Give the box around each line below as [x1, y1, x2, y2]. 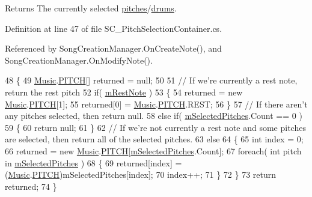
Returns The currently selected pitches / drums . [5, 2, 177, 14]
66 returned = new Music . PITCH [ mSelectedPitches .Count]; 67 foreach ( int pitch [5, 144, 302, 157]
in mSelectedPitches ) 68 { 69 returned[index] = [5, 156, 182, 169]
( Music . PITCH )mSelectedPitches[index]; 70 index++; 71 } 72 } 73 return [5, 168, 277, 181]
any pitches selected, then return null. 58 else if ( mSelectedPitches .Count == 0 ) [5, 109, 302, 122]
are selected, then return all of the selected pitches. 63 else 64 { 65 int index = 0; [5, 133, 304, 145]
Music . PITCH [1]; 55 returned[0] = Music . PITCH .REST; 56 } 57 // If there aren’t [5, 97, 308, 110]
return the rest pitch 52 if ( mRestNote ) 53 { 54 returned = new [5, 85, 243, 98]
